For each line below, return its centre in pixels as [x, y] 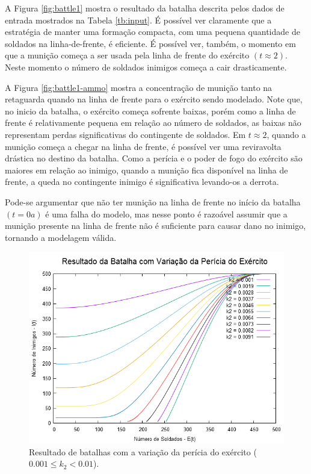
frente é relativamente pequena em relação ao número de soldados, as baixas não [153, 123]
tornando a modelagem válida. [61, 237]
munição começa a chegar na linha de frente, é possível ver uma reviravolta [143, 146]
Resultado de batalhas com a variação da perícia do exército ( [143, 451]
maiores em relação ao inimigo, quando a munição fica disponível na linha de [146, 170]
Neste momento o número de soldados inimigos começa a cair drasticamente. [146, 67]
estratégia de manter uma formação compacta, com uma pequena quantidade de [152, 32]
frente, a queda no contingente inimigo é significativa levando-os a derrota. [142, 182]
